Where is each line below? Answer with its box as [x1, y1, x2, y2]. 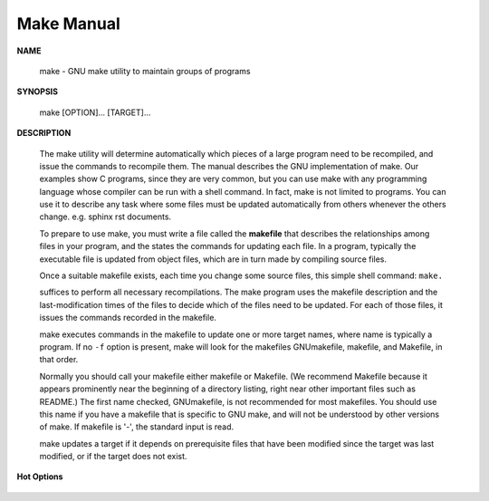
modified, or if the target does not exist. [39, 451, 187, 462]
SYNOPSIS [16, 86, 59, 97]
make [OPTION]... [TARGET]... [39, 107, 151, 118]
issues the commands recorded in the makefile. [39, 313, 217, 323]
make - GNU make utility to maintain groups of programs [39, 65, 251, 76]
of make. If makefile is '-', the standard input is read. [39, 421, 235, 432]
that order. [39, 354, 79, 365]
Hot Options [16, 471, 63, 482]
